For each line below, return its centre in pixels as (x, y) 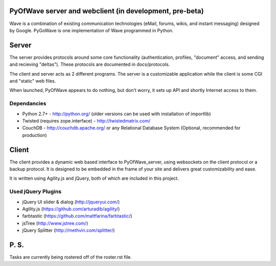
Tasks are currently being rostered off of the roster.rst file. (71, 257)
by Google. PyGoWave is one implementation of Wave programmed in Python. (91, 30)
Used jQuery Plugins (36, 191)
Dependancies (28, 104)
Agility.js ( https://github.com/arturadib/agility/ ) (71, 209)
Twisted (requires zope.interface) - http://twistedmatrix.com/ (86, 120)
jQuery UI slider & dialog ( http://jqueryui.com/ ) (71, 202)
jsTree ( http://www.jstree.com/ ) (55, 223)
